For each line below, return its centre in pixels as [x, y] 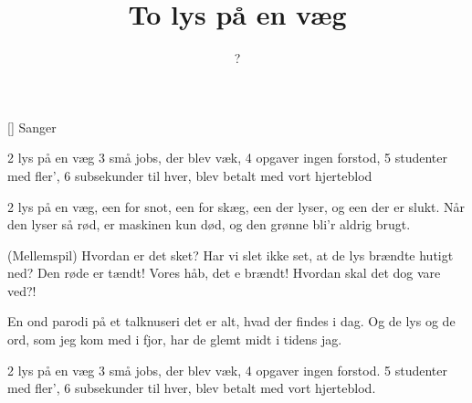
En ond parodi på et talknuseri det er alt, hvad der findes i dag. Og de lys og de [231, 321]
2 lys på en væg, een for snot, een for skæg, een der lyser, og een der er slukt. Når [236, 206]
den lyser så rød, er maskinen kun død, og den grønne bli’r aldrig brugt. [209, 224]
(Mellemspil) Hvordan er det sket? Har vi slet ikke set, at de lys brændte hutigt [231, 255]
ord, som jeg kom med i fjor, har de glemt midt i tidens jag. [175, 339]
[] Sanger [32, 127]
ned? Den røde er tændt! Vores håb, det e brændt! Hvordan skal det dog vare [224, 273]
